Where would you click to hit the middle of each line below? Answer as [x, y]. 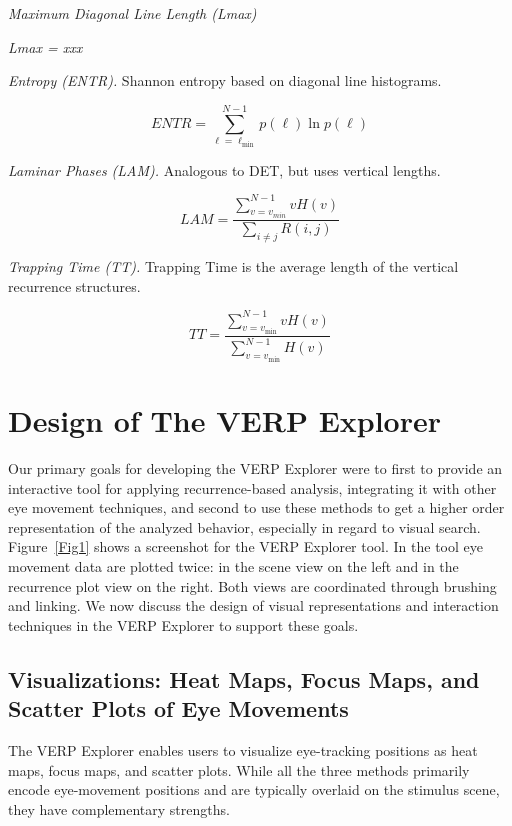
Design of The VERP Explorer [225, 420]
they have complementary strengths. [119, 808]
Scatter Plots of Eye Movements [178, 708]
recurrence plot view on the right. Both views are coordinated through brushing [252, 585]
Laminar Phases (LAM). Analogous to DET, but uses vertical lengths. [224, 169]
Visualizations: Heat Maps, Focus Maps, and [244, 678]
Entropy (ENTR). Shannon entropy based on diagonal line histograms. [225, 80]
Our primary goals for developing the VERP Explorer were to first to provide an [255, 467]
